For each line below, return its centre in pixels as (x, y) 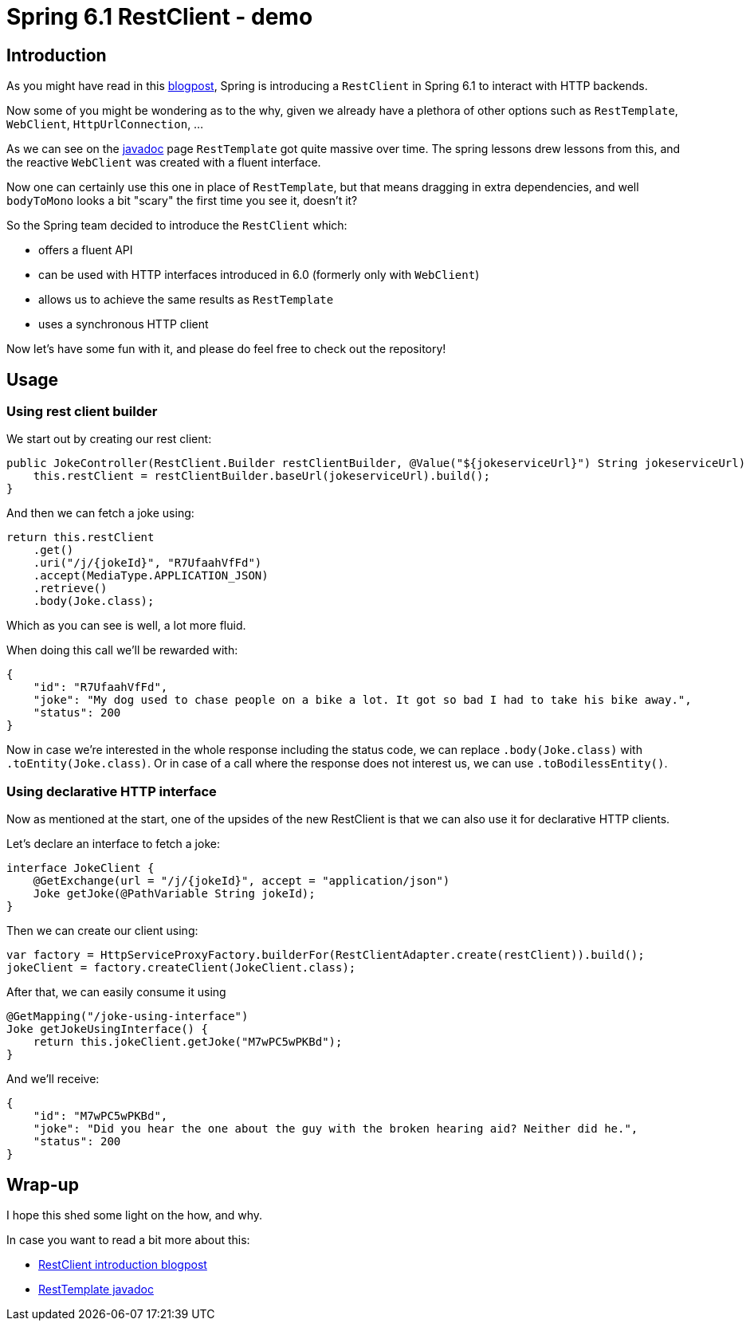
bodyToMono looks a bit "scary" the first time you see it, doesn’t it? (182, 201)
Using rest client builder (82, 412)
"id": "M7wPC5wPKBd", (100, 1116)
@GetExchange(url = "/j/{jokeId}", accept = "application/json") (241, 881)
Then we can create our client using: (102, 931)
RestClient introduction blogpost (123, 1264)
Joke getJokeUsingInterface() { (107, 1029)
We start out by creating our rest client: (109, 439)
